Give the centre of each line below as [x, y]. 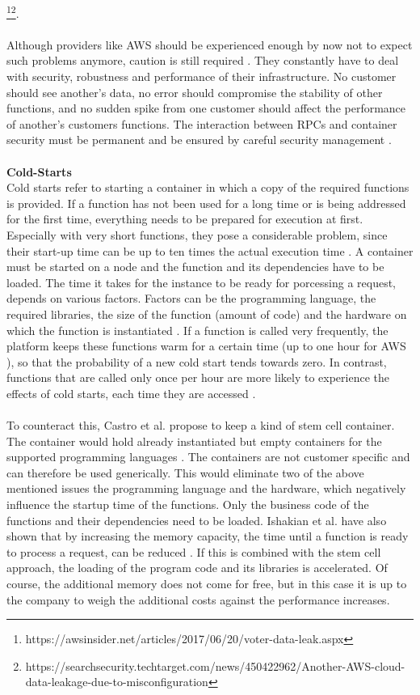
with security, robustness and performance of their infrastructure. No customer [202, 76]
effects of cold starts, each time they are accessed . [131, 393]
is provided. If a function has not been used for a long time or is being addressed [206, 203]
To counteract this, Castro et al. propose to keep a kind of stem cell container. [201, 425]
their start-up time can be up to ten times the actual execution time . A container [210, 250]
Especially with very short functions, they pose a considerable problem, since [197, 234]
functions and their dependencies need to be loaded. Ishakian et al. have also [197, 520]
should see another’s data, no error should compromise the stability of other [195, 92]
